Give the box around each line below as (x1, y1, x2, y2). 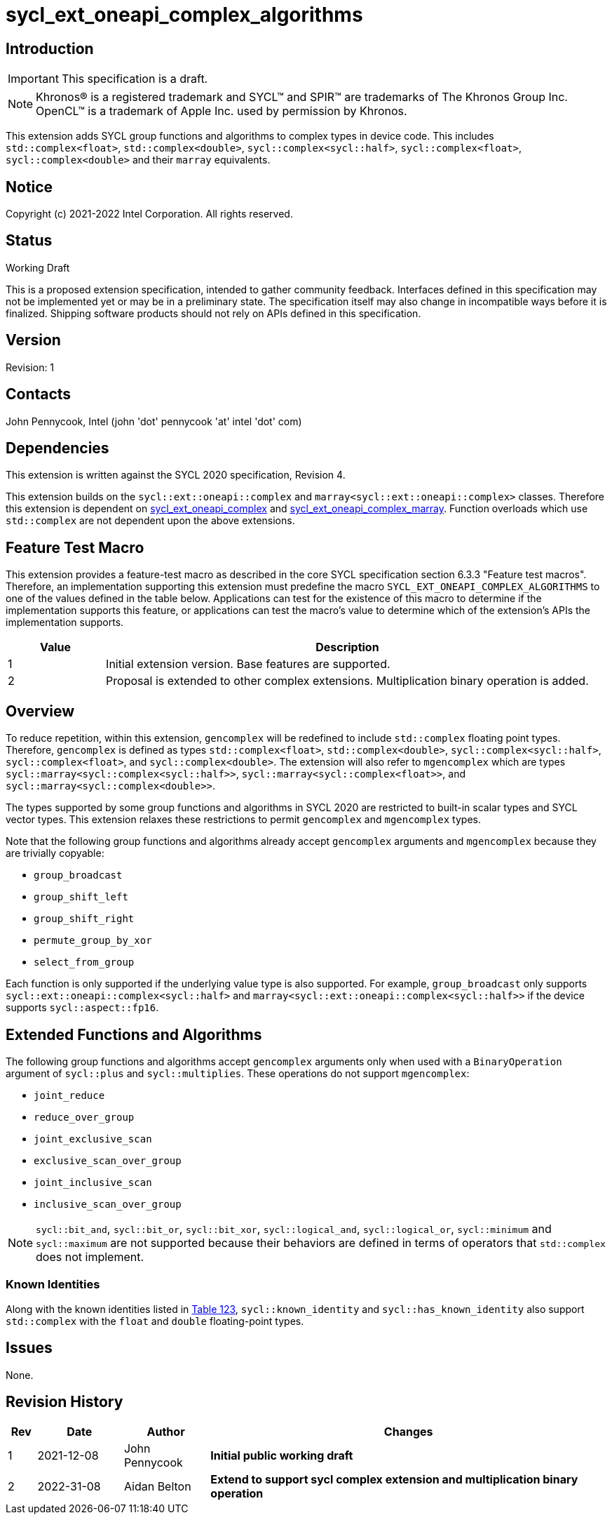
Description (315, 640, 379, 655)
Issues (6, 1339, 53, 1357)
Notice (6, 178, 53, 196)
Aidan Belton (123, 1479, 191, 1494)
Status (6, 232, 53, 250)
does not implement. (36, 1249, 144, 1264)
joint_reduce (34, 1089, 105, 1101)
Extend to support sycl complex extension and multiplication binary (210, 1472, 578, 1487)
